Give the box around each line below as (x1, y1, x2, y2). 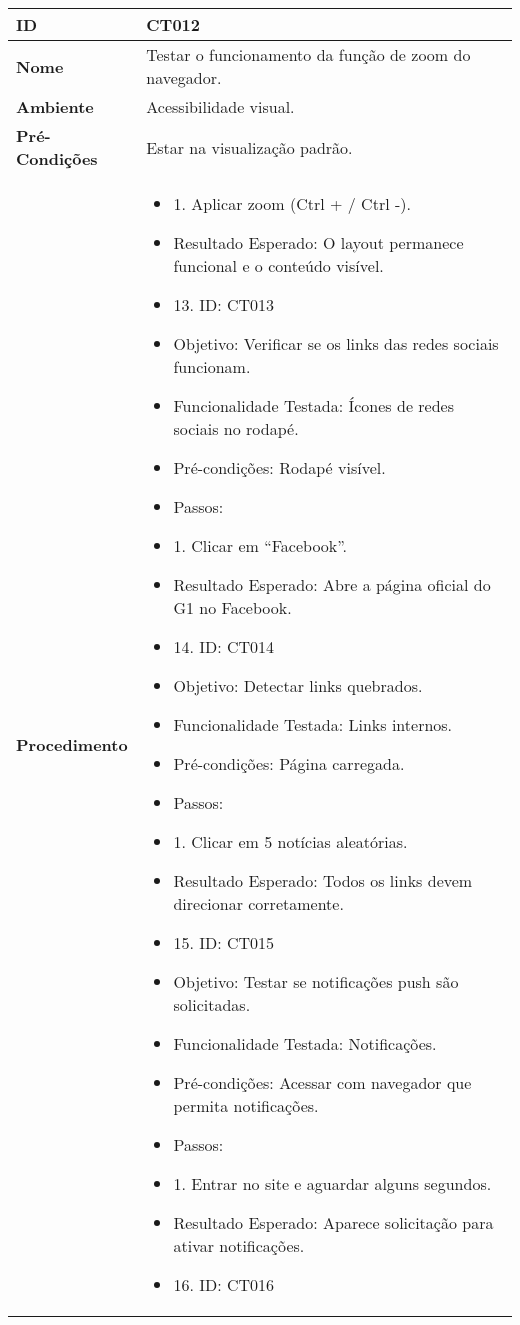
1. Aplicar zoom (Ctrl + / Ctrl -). (173, 192, 411, 215)
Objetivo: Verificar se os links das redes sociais (173, 332, 499, 355)
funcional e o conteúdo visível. (173, 254, 384, 277)
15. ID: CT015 (173, 931, 275, 954)
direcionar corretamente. (173, 892, 344, 915)
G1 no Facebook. (173, 596, 292, 619)
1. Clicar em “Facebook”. (173, 534, 348, 557)
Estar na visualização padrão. (146, 135, 353, 159)
